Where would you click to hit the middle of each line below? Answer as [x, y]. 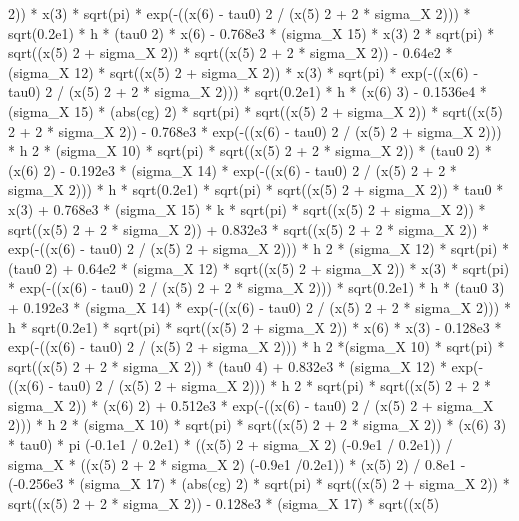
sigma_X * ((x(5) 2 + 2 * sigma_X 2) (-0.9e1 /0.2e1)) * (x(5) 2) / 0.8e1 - [237, 463]
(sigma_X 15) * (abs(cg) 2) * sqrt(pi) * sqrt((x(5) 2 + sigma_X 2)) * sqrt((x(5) [255, 110]
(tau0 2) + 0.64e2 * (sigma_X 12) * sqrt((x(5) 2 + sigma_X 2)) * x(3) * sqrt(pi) [259, 267]
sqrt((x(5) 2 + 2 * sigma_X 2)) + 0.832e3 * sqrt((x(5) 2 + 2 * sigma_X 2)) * [248, 228]
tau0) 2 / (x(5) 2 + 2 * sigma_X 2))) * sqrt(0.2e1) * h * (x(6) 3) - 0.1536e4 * [247, 91]
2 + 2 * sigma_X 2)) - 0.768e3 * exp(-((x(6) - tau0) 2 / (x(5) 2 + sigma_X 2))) [255, 130]
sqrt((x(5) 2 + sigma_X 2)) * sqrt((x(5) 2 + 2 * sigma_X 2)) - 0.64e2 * [230, 52]
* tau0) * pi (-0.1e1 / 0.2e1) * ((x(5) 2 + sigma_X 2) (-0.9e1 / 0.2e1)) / [230, 444]
